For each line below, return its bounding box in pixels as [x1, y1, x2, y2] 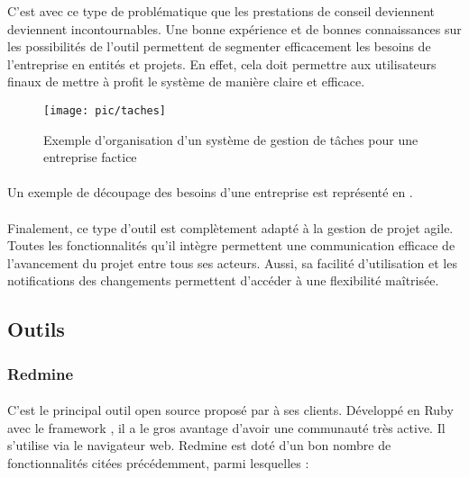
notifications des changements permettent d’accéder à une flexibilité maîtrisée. [7, 271, 439, 290]
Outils [7, 315, 65, 343]
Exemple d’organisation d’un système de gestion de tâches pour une [43, 130, 418, 149]
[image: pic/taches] [43, 104, 167, 117]
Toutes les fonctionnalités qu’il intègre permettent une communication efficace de [7, 236, 455, 255]
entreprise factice [43, 148, 137, 167]
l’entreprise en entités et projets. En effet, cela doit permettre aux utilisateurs [7, 54, 437, 73]
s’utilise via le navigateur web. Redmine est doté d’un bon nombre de [7, 436, 391, 455]
